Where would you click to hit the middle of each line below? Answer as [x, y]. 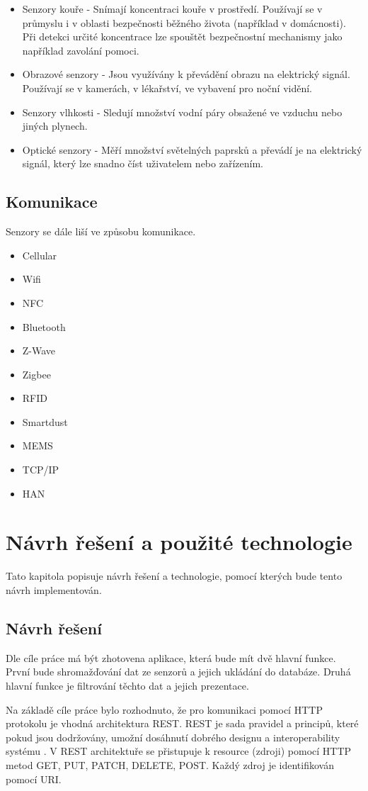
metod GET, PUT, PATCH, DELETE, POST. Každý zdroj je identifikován [170, 764]
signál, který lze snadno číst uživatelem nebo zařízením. [143, 163]
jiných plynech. [55, 126]
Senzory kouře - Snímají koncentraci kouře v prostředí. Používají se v [172, 9]
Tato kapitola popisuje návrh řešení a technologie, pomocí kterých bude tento [174, 576]
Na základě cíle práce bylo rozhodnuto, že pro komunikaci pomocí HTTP [164, 709]
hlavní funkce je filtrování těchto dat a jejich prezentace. [127, 685]
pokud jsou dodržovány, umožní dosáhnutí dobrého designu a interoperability [173, 737]
